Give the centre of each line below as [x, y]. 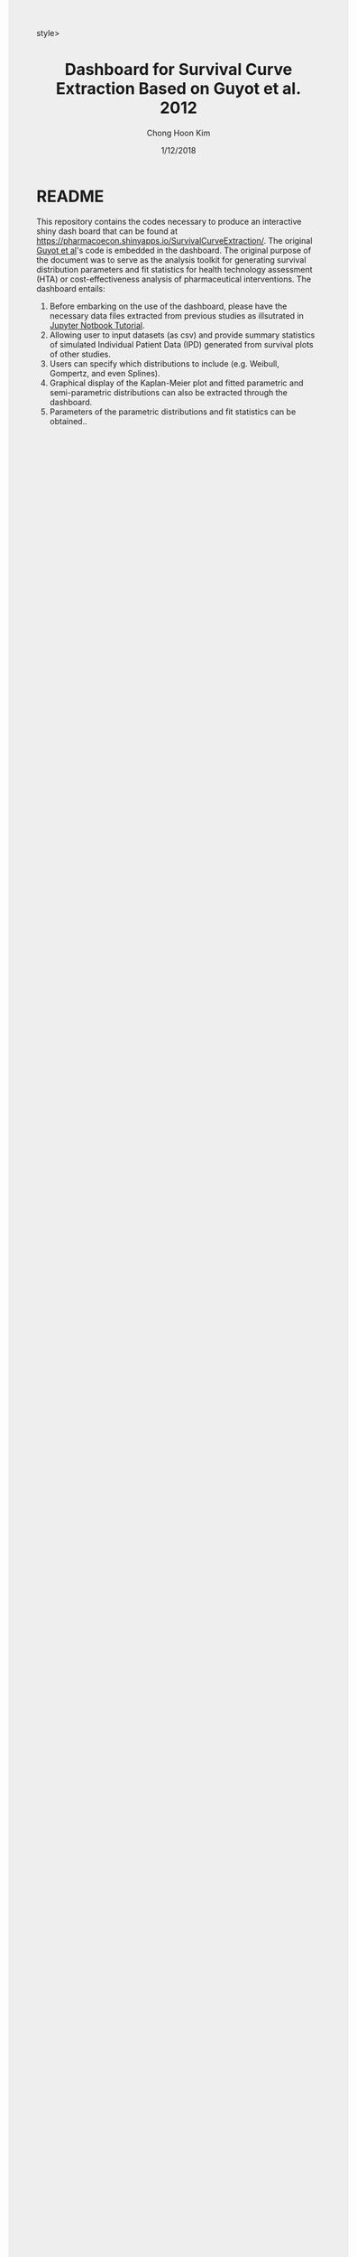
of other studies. [80, 354]
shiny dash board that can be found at [107, 231]
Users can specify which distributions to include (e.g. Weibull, [164, 363]
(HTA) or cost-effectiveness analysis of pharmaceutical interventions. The [174, 279]
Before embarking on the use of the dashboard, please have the [168, 306]
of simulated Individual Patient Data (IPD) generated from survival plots [181, 344]
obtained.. [68, 421]
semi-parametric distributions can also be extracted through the [169, 392]
